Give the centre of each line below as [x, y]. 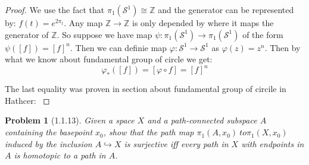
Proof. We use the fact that [55, 9]
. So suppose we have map [104, 34]
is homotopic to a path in [60, 155]
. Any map [83, 23]
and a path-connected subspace [202, 120]
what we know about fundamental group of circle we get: [109, 59]
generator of [27, 34]
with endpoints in [273, 143]
